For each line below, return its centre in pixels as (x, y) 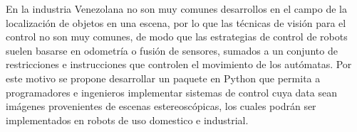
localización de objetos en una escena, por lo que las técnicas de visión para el (176, 22)
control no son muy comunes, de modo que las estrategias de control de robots (177, 37)
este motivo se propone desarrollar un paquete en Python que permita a (163, 78)
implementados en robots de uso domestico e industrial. (127, 120)
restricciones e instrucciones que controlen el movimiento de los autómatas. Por (179, 64)
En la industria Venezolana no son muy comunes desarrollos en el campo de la (177, 9)
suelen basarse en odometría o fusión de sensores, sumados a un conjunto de (172, 50)
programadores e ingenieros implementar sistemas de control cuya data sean (171, 92)
